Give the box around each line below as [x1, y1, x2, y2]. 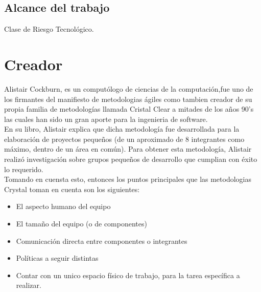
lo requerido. [4, 163, 43, 174]
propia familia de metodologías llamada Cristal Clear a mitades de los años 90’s [4, 103, 254, 114]
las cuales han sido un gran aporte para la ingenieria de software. [4, 113, 208, 124]
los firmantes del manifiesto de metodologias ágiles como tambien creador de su [4, 93, 252, 104]
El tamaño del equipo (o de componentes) [16, 218, 147, 229]
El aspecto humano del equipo [16, 201, 111, 212]
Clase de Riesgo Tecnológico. [4, 24, 94, 34]
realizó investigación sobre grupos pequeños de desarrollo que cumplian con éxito [4, 154, 257, 164]
